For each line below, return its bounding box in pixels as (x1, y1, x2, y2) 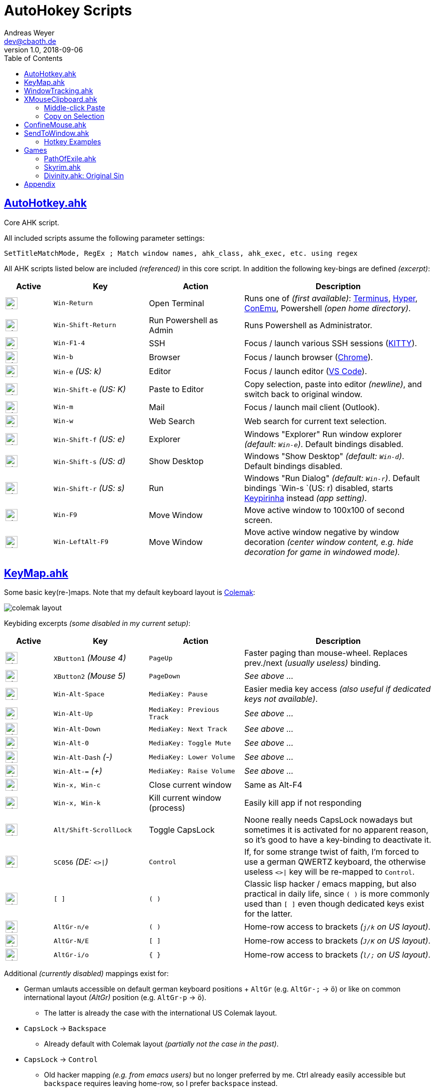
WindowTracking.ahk (24, 86, 93, 95)
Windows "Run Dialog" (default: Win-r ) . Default (244, 473, 420, 483)
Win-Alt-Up (53, 709, 93, 717)
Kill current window (149, 793, 222, 803)
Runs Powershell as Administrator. (244, 320, 373, 330)
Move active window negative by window (244, 527, 400, 537)
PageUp (149, 654, 173, 662)
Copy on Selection (44, 111, 104, 120)
